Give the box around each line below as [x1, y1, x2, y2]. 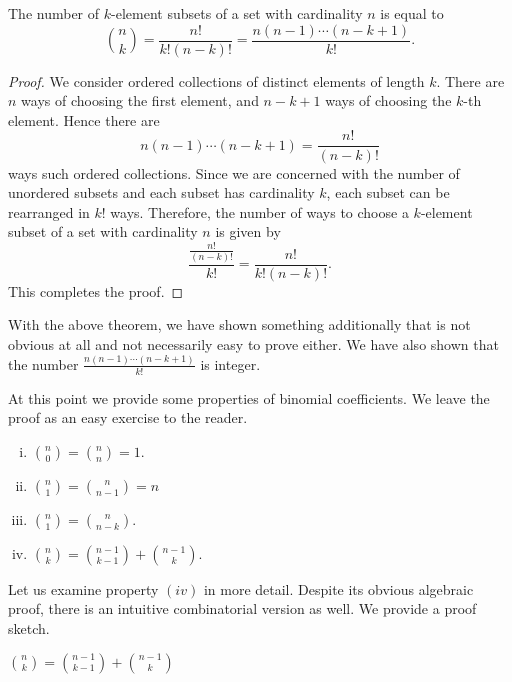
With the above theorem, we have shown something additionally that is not [8, 314, 471, 335]
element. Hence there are [8, 109, 160, 130]
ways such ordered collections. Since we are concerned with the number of [8, 162, 460, 183]
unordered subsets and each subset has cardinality [8, 182, 315, 203]
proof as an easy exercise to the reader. [8, 407, 248, 428]
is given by [215, 221, 281, 242]
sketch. [8, 618, 50, 639]
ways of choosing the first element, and [21, 90, 259, 111]
